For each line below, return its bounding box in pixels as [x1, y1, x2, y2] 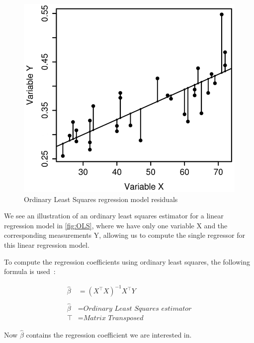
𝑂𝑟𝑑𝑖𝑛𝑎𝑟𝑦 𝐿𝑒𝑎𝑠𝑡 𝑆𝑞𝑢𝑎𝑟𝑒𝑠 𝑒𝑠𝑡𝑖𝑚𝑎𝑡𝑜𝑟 [83, 305, 192, 312]
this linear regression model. [4, 239, 89, 250]
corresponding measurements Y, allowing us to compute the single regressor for [4, 230, 245, 240]
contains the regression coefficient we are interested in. [26, 329, 192, 340]
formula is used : [4, 266, 56, 276]
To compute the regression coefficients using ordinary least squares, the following [4, 256, 250, 267]
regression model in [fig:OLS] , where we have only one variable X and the [4, 220, 228, 230]
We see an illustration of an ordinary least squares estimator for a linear [4, 210, 224, 221]
